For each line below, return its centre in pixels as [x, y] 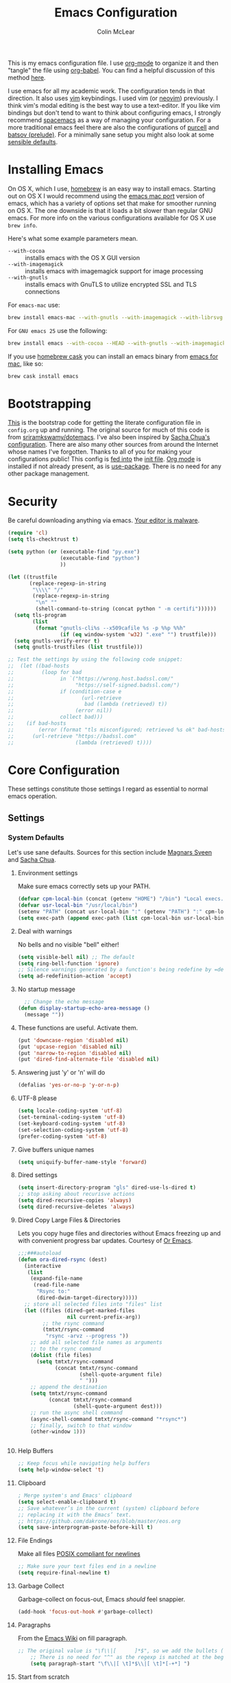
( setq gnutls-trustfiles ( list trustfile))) [78, 647]
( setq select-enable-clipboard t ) [67, 1502]
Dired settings [37, 1175]
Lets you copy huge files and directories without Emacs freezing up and [119, 1233]
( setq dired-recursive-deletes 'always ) [76, 1207]
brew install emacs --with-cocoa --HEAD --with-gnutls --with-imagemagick [117, 343]
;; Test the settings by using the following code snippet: [96, 660]
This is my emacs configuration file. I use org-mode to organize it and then [113, 62]
